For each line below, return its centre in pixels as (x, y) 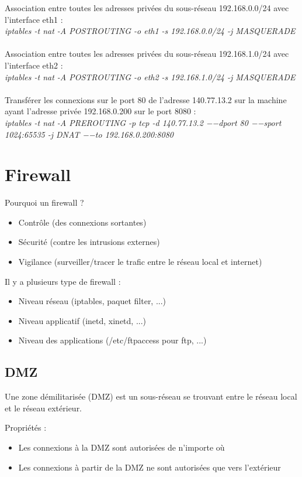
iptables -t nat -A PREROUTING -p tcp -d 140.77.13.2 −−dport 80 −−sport (143, 122)
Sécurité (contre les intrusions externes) (89, 242)
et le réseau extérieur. (44, 408)
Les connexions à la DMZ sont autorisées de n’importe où (122, 447)
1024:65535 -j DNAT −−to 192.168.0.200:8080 (89, 134)
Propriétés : (26, 427)
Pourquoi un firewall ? (44, 202)
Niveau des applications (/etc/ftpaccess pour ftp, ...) (112, 340)
